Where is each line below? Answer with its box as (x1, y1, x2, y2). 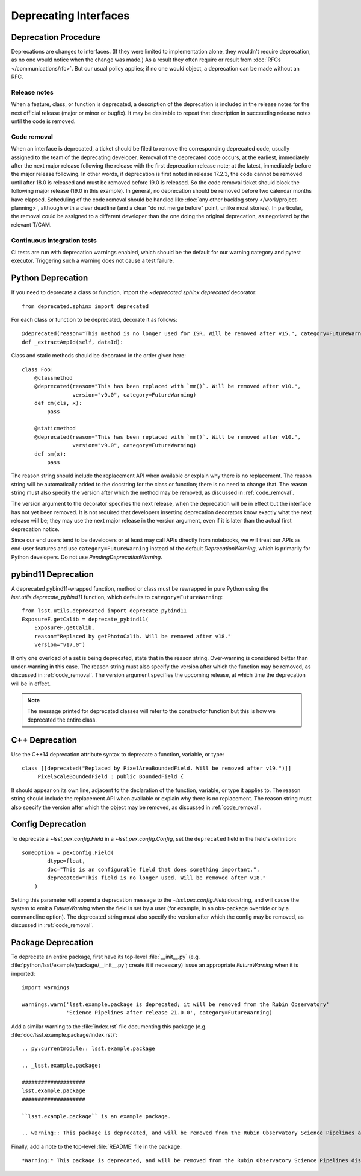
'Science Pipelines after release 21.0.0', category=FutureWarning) (66, 1010, 273, 1016)
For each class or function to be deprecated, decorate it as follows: (11, 316, 177, 324)
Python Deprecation (11, 273, 88, 283)
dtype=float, (47, 858, 85, 864)
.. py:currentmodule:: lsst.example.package (22, 1045, 156, 1052)
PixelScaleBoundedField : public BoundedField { (37, 773, 184, 780)
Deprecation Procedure (11, 32, 100, 42)
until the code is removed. (11, 118, 76, 125)
